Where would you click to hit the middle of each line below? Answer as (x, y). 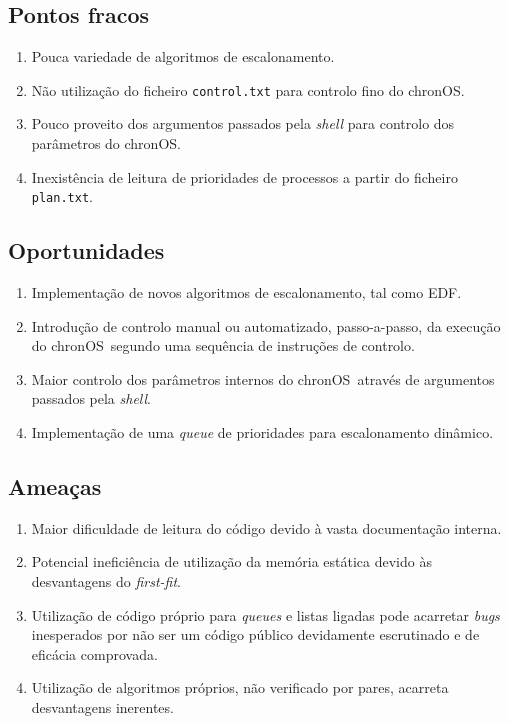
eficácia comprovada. (94, 653)
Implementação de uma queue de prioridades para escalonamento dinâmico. (262, 432)
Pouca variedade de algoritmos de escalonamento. (183, 56)
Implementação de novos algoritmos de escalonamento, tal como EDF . (246, 292)
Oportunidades (86, 250)
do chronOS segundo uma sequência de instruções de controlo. (223, 345)
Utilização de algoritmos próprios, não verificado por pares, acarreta (240, 687)
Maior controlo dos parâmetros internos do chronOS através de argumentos (263, 378)
